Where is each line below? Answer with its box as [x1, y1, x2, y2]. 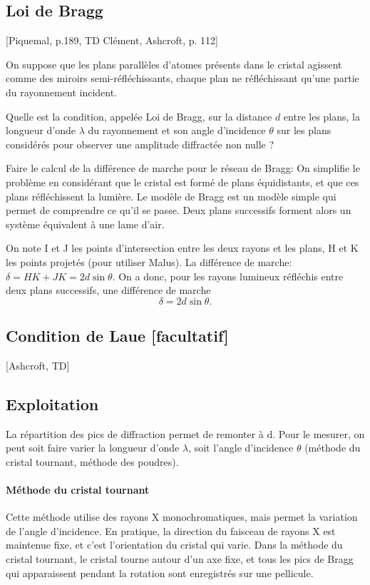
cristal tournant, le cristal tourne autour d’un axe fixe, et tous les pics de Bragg [6, 551, 354, 566]
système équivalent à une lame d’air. [6, 216, 165, 231]
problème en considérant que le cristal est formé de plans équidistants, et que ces [6, 174, 359, 189]
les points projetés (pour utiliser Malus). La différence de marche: [6, 254, 292, 269]
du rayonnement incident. [6, 84, 118, 99]
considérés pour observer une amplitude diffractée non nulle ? [6, 136, 274, 151]
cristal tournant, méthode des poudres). [6, 454, 179, 469]
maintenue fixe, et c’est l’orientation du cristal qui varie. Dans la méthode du [6, 537, 343, 552]
